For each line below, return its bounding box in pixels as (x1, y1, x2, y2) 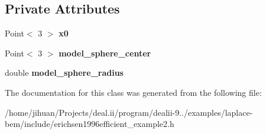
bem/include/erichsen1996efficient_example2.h (5, 118, 174, 130)
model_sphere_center (59, 46, 151, 59)
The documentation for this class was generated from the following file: (5, 86, 262, 98)
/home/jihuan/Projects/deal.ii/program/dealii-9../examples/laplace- (5, 106, 253, 118)
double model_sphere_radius (5, 66, 124, 79)
